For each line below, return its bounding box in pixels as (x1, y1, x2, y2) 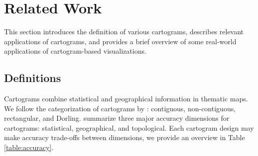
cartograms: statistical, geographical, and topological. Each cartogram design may (4, 122, 254, 133)
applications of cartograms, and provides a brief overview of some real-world (4, 36, 237, 46)
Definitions (4, 70, 61, 85)
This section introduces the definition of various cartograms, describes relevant (4, 26, 244, 37)
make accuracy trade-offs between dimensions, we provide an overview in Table (4, 132, 245, 143)
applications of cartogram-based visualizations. (4, 46, 146, 56)
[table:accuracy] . (4, 142, 54, 153)
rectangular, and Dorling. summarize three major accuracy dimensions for (4, 113, 230, 123)
